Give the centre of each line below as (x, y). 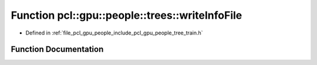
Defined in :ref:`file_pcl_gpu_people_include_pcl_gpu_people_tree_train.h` (114, 33)
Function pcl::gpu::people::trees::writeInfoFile (127, 15)
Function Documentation (57, 49)
